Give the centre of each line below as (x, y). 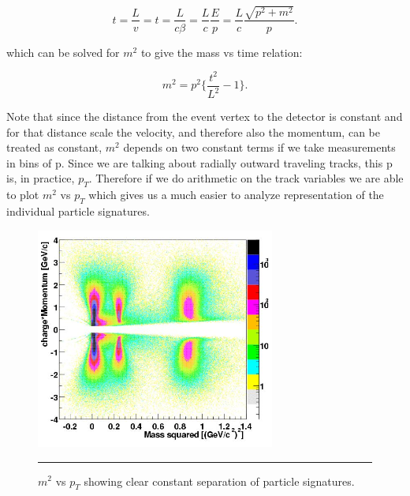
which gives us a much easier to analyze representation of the (236, 195)
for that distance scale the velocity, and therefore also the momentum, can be (193, 132)
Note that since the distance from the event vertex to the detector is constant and (205, 116)
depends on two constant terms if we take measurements (259, 147)
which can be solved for (63, 52)
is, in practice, (41, 178)
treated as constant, (54, 147)
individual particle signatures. (78, 211)
